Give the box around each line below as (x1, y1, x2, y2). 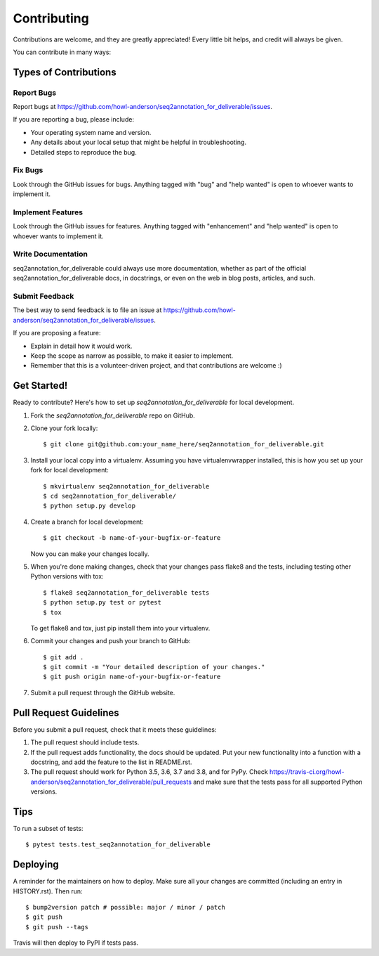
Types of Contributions (13, 66, 117, 78)
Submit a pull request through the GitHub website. (30, 688, 175, 697)
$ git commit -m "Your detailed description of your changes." (43, 663, 265, 671)
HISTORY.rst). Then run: (13, 886, 83, 896)
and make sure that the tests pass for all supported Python (193, 777, 363, 786)
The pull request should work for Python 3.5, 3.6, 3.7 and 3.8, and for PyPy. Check (30, 768, 268, 776)
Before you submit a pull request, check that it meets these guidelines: (13, 725, 217, 734)
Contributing (13, 11, 89, 26)
